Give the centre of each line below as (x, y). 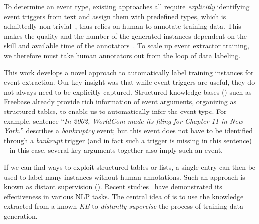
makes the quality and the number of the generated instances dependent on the (126, 36)
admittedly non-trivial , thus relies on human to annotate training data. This (123, 26)
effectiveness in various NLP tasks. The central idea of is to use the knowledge (124, 196)
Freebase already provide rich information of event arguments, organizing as (120, 101)
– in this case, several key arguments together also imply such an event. (114, 150)
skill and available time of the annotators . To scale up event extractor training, (127, 46)
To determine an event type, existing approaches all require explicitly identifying (127, 6)
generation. (21, 215)
